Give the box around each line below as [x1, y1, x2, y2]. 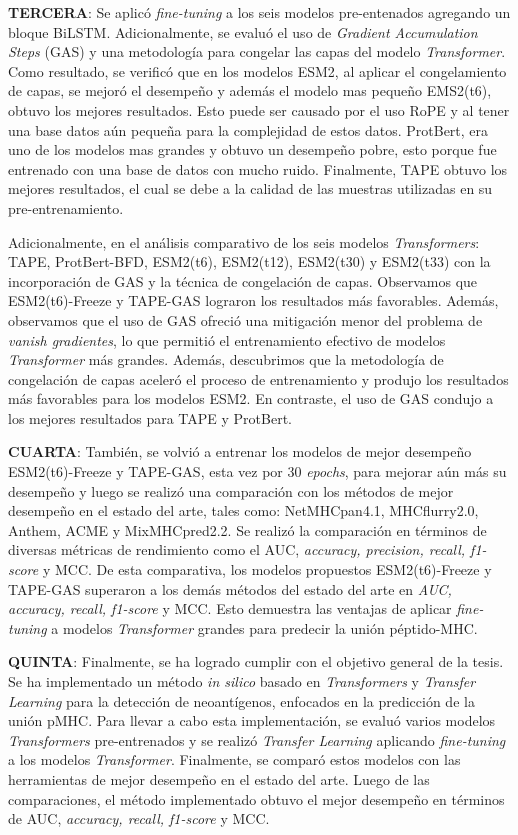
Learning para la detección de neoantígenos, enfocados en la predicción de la [8, 690, 475, 711]
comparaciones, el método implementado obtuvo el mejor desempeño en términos [8, 788, 505, 809]
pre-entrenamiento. [8, 197, 124, 218]
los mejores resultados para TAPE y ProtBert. [8, 407, 293, 428]
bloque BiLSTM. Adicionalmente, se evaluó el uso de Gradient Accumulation [8, 21, 478, 42]
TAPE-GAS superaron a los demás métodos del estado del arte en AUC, [8, 578, 452, 599]
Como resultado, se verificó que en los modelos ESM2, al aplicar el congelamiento [8, 60, 507, 81]
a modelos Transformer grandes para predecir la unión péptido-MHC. [51, 617, 478, 638]
